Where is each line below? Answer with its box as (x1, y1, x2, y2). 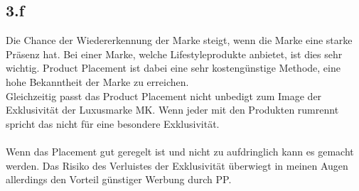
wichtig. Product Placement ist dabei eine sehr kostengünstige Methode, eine (6, 60, 341, 75)
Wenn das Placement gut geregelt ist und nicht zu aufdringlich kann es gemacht (6, 143, 354, 158)
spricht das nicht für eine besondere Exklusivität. (6, 116, 220, 131)
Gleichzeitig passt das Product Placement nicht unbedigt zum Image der (6, 88, 322, 103)
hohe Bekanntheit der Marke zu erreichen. (6, 74, 189, 89)
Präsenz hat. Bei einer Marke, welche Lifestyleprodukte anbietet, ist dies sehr (6, 46, 343, 61)
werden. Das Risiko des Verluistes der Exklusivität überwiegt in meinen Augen (6, 158, 348, 173)
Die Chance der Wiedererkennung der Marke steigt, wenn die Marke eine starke (6, 33, 353, 48)
